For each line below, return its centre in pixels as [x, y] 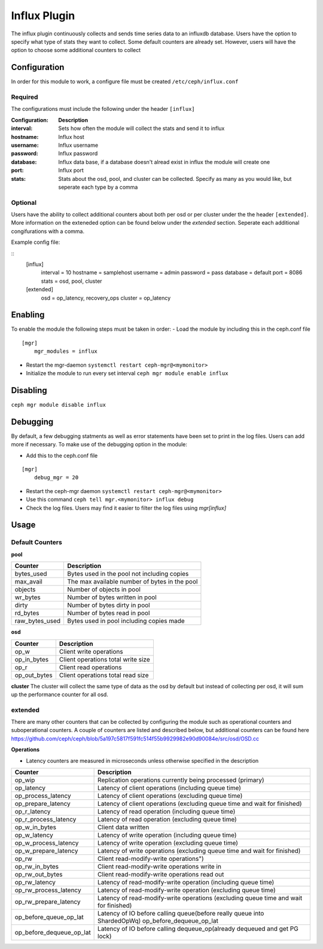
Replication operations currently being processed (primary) [181, 780]
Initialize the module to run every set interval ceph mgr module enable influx [127, 373]
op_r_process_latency [45, 819]
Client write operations [91, 651]
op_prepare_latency [43, 803]
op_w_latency [34, 835]
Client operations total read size [104, 675]
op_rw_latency [35, 882]
